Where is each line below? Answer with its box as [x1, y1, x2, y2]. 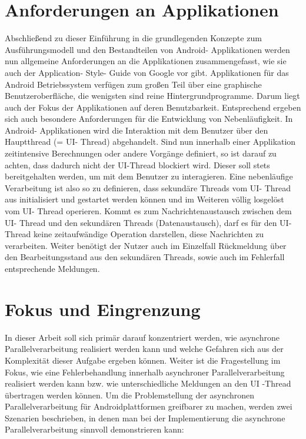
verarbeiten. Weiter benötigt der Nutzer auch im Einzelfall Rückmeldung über [5, 239, 287, 251]
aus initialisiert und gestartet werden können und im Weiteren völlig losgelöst [5, 193, 284, 205]
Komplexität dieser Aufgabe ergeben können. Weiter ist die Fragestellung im [5, 354, 281, 366]
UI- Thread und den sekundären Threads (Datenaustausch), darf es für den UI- [5, 216, 292, 228]
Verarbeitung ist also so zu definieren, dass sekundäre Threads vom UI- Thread [5, 181, 291, 194]
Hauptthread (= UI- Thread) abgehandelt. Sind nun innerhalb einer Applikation [5, 135, 296, 148]
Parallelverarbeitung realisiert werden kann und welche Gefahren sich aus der [5, 342, 284, 355]
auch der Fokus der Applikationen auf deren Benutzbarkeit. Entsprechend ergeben [5, 101, 301, 113]
